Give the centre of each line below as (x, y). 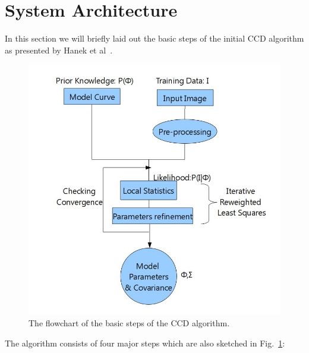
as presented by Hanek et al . (59, 50)
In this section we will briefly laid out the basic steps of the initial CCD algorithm (154, 38)
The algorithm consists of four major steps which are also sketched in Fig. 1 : (145, 343)
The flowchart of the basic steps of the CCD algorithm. (129, 323)
